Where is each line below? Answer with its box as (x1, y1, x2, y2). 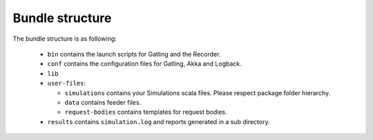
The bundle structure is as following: (12, 34, 117, 43)
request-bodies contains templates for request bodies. (64, 108, 227, 117)
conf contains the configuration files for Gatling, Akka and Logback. (47, 59, 242, 68)
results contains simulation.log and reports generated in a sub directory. (47, 117, 270, 126)
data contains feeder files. (64, 98, 142, 106)
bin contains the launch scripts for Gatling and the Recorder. (47, 50, 221, 58)
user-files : (47, 79, 86, 88)
